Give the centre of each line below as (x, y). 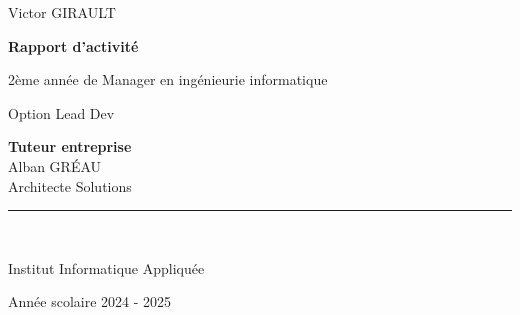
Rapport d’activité (73, 45)
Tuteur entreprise (70, 146)
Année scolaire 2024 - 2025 (90, 301)
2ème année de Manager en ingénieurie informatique (168, 79)
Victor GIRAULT (62, 12)
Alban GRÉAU (55, 165)
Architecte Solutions (70, 185)
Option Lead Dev (61, 112)
